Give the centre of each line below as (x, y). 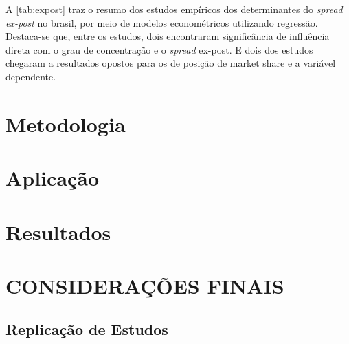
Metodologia (66, 123)
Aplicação (53, 178)
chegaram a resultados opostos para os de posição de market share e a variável (171, 63)
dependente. (31, 76)
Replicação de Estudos (87, 329)
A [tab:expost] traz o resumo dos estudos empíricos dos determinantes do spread (174, 9)
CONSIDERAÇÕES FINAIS (145, 285)
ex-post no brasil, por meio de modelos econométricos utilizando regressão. (162, 22)
